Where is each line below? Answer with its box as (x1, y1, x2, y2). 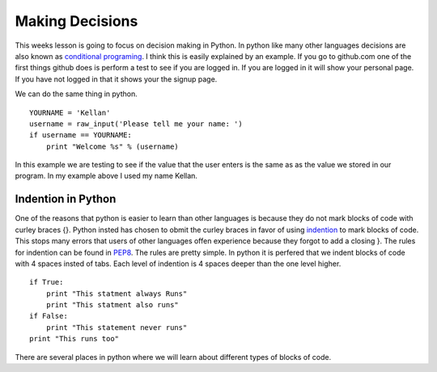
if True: (29, 277, 64, 287)
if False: (29, 311, 68, 321)
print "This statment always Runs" (45, 289, 188, 298)
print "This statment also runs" (45, 300, 180, 310)
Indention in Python (15, 192, 117, 206)
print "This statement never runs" (45, 323, 188, 332)
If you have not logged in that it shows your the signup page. (15, 74, 218, 84)
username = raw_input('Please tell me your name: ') (29, 119, 243, 129)
